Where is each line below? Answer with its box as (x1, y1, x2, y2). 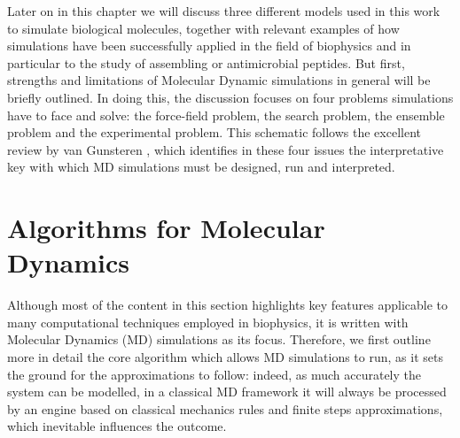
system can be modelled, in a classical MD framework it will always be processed (7, 382, 447, 401)
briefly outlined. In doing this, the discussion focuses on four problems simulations (7, 88, 454, 106)
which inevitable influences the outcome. (7, 417, 227, 435)
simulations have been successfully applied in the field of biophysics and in (7, 36, 411, 55)
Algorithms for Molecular (7, 210, 325, 246)
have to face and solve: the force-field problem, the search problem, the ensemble (7, 105, 445, 124)
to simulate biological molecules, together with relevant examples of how (7, 19, 400, 37)
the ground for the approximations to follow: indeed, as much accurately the (7, 365, 421, 383)
